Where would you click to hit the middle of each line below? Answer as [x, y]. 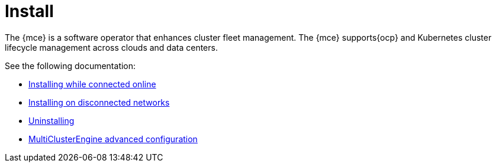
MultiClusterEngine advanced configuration [113, 139]
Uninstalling [51, 120]
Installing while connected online [92, 84]
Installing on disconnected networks [99, 102]
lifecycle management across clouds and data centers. [111, 47]
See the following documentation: [70, 66]
